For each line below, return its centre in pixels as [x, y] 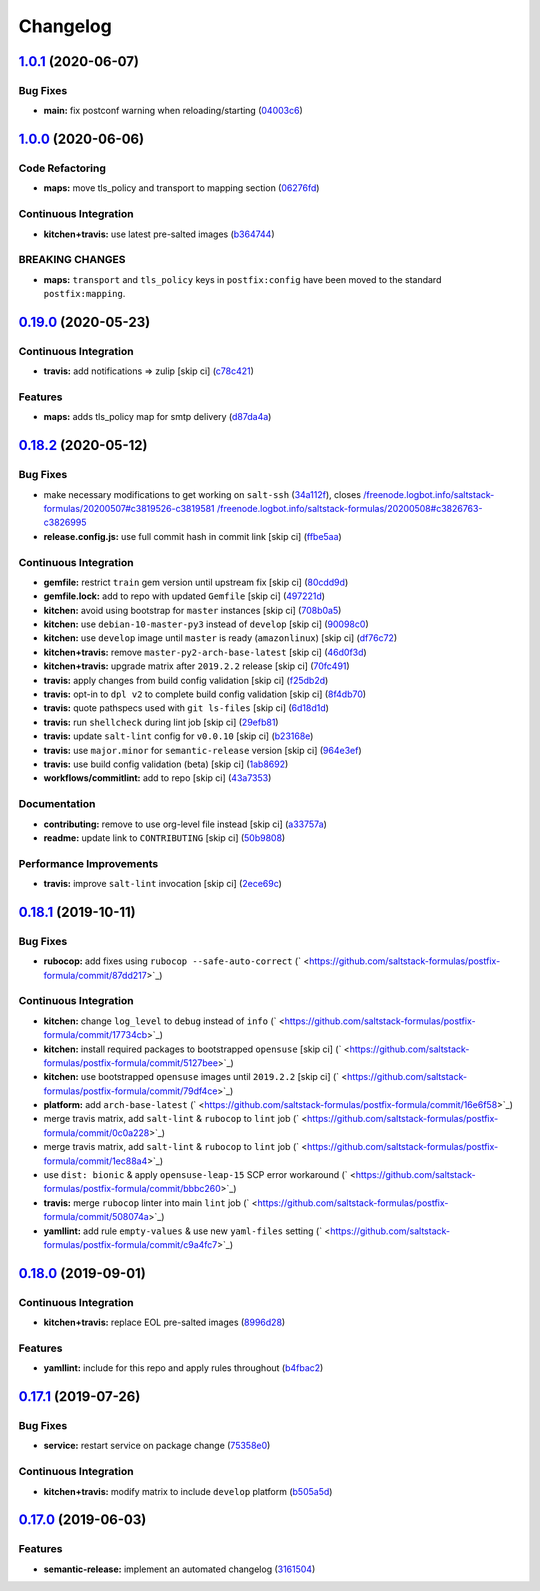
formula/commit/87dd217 [95, 975]
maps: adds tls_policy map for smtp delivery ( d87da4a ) [157, 417]
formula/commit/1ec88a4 [95, 1161]
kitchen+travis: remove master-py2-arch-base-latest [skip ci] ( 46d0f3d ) [205, 652]
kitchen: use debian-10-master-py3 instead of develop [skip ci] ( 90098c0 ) [206, 624]
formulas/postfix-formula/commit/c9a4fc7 [130, 1244]
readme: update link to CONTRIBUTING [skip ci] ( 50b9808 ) [164, 837]
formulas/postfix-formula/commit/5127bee [131, 1062]
